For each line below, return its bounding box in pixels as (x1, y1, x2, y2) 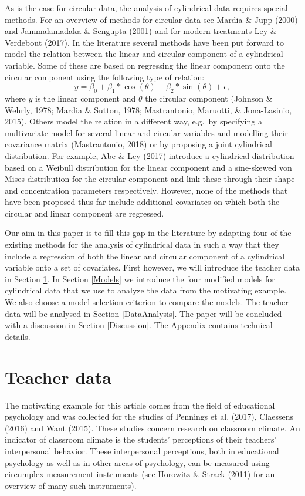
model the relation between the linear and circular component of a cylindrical (5, 48, 283, 60)
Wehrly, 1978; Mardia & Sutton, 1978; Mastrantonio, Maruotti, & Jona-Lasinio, (5, 103, 292, 116)
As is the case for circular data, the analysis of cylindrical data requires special (5, 2, 288, 14)
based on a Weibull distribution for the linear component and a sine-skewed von (5, 161, 292, 173)
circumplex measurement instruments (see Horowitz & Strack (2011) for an (5, 468, 275, 480)
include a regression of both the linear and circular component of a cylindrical (5, 249, 285, 262)
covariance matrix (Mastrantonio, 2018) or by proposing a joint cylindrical (5, 138, 272, 150)
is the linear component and (35, 92, 136, 104)
